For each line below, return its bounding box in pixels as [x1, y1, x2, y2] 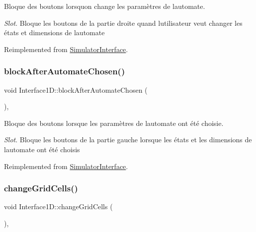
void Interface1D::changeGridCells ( [4, 201, 113, 212]
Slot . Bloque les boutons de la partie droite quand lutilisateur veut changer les [4, 17, 243, 28]
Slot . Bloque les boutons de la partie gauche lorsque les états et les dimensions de [4, 134, 252, 145]
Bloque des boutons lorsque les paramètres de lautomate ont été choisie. [4, 117, 224, 128]
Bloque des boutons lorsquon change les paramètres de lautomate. [4, 1, 205, 11]
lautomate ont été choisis [4, 144, 80, 154]
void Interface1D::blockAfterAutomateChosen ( [4, 84, 148, 95]
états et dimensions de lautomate [4, 27, 105, 38]
